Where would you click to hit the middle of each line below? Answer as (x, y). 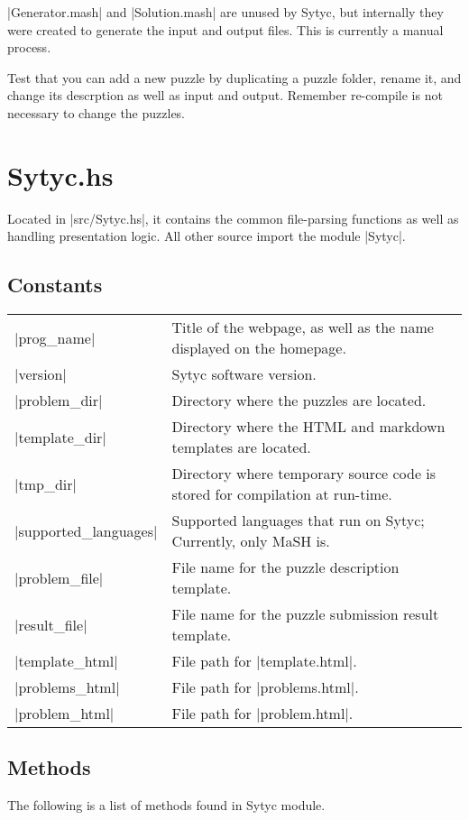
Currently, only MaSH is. (251, 541)
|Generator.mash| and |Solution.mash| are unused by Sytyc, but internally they (225, 12)
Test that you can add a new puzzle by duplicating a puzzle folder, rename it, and (234, 77)
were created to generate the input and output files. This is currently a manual (225, 29)
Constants (55, 285)
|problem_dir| (59, 401)
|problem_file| (59, 577)
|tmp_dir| (46, 484)
